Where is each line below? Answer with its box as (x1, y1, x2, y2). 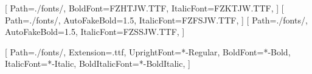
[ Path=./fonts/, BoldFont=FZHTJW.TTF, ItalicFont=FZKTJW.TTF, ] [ (5, 2, 284, 14)
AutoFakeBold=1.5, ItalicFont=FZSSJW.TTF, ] (5, 25, 185, 38)
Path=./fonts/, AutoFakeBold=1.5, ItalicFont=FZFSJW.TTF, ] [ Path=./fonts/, (5, 13, 308, 26)
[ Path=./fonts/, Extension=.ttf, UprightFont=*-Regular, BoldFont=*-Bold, (5, 45, 291, 58)
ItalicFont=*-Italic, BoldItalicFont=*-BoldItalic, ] (5, 57, 190, 70)
